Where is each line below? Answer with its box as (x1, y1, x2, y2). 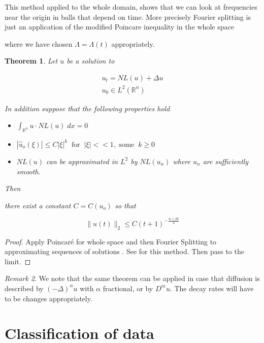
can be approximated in (46, 155, 118, 166)
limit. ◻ (5, 256, 31, 266)
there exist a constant (5, 200, 71, 210)
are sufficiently (203, 155, 249, 166)
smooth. (16, 166, 41, 176)
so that (115, 200, 136, 210)
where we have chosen (5, 38, 73, 49)
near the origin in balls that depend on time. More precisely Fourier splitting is (5, 11, 251, 22)
